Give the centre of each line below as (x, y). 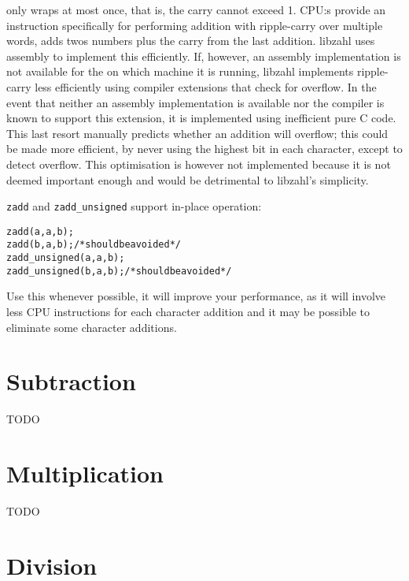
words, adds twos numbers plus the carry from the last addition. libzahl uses (191, 41)
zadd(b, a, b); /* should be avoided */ (94, 245)
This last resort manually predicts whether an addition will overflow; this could (197, 133)
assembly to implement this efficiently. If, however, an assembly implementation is (204, 56)
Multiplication (85, 473)
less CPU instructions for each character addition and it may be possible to (188, 311)
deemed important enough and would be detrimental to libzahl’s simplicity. (188, 179)
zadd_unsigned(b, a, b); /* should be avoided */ (119, 271)
